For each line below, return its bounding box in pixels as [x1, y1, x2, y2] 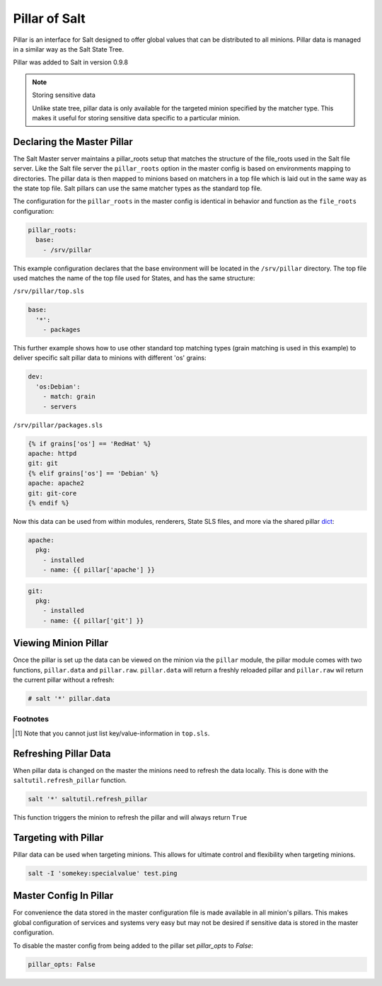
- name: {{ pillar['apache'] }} [42, 566, 156, 574]
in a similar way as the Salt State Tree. [13, 45, 124, 53]
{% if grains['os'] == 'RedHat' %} [28, 440, 151, 447]
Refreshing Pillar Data [13, 747, 111, 759]
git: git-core [28, 489, 77, 497]
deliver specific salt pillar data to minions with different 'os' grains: [13, 354, 207, 362]
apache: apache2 [28, 479, 85, 488]
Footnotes [13, 714, 50, 724]
